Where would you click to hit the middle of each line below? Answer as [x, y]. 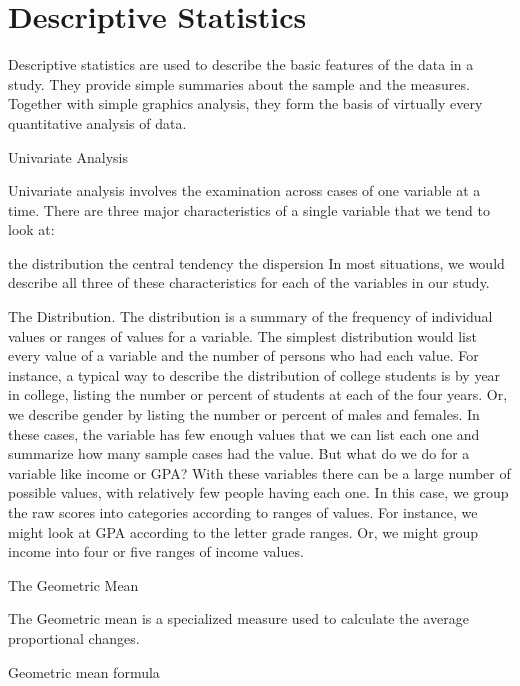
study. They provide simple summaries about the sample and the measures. [239, 83]
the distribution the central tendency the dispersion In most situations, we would [256, 262]
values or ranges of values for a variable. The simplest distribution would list [242, 335]
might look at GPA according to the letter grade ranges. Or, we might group [243, 531]
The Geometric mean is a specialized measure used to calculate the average [238, 618]
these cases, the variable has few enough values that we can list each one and [244, 433]
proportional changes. [74, 637]
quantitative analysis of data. [97, 122]
